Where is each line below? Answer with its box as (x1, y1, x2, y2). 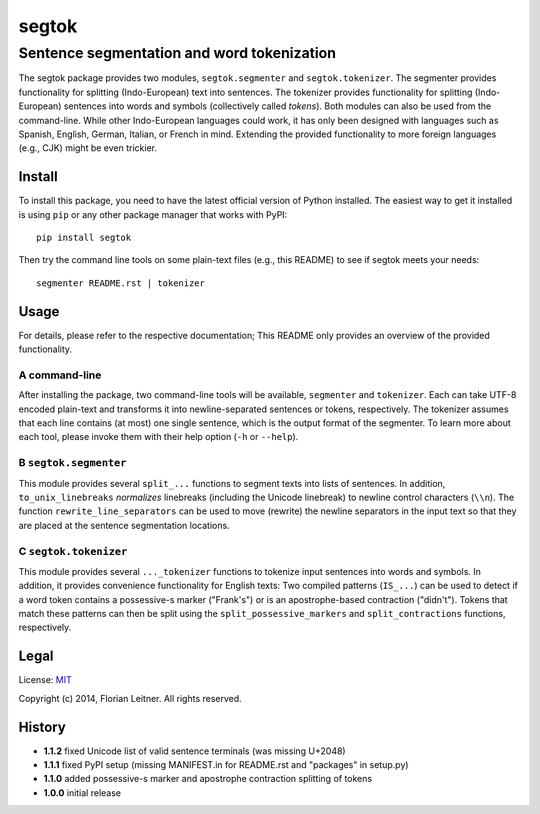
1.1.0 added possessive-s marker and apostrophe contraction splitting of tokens (43, 773, 373, 785)
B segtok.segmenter (18, 456, 127, 470)
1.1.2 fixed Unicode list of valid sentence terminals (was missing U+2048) (43, 745, 346, 757)
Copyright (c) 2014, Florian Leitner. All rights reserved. (18, 692, 242, 704)
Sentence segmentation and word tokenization (18, 44, 337, 62)
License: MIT (18, 674, 72, 686)
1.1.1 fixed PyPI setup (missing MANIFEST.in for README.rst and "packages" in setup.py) (43, 759, 409, 771)
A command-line (18, 368, 102, 382)
